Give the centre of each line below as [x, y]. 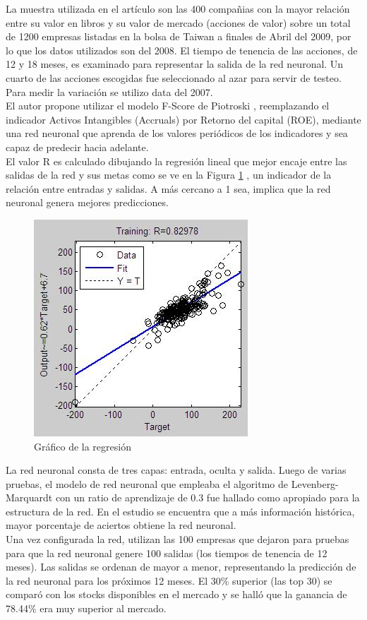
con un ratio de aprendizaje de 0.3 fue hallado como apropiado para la [207, 497]
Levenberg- [315, 483]
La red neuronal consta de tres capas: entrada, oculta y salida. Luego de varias [176, 470]
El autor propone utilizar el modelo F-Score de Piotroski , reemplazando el [168, 106]
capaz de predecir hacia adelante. [77, 147]
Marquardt [29, 497]
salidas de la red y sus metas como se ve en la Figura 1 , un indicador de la [169, 175]
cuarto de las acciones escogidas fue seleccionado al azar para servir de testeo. [174, 77]
